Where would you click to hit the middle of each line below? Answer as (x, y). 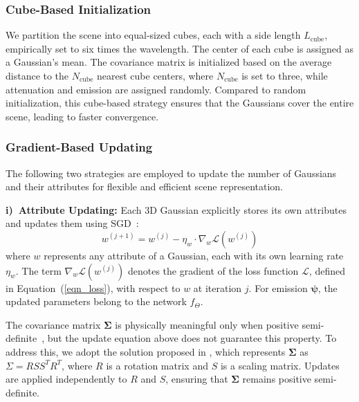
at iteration (218, 287)
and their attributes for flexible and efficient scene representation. (144, 186)
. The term (38, 270)
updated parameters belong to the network (96, 301)
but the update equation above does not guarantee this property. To (192, 338)
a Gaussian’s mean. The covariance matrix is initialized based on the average (169, 62)
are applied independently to (66, 379)
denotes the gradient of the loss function (213, 270)
